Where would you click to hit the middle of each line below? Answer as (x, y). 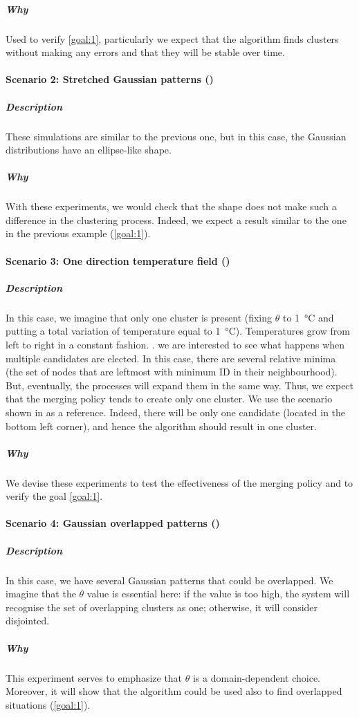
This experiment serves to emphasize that (94, 677)
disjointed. (28, 621)
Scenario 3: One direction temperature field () (118, 260)
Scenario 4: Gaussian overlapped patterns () (113, 523)
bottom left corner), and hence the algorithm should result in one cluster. (162, 426)
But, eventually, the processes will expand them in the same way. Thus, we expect (180, 385)
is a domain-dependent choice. (256, 677)
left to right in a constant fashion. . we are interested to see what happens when (175, 344)
